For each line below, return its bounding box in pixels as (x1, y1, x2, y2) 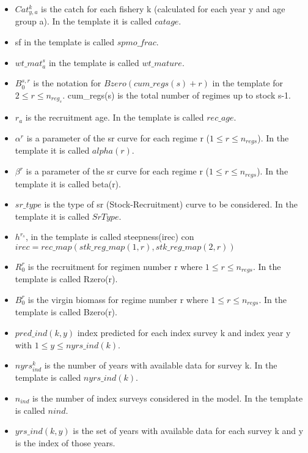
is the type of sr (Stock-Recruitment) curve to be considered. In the (44, 198, 298, 211)
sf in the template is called (15, 36, 115, 48)
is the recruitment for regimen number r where (28, 260, 203, 272)
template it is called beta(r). (15, 177, 121, 190)
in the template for (212, 77, 284, 89)
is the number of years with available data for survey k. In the (44, 359, 277, 372)
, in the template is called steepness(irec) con (25, 230, 194, 243)
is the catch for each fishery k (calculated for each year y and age (41, 2, 285, 15)
